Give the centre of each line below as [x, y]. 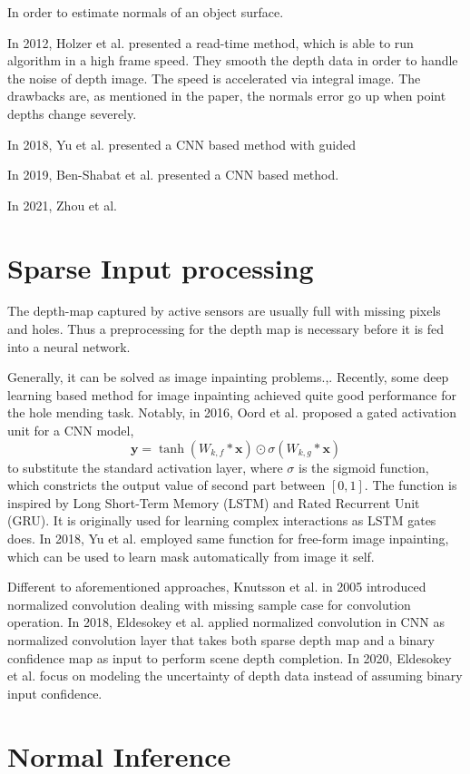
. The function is [411, 485]
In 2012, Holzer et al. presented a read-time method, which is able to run [211, 42]
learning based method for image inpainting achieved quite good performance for [232, 394]
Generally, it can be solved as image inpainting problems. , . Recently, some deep [228, 377]
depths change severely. [72, 113]
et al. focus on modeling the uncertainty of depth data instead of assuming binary [235, 676]
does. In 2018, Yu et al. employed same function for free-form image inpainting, [228, 538]
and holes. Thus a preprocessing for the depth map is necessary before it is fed [226, 329]
